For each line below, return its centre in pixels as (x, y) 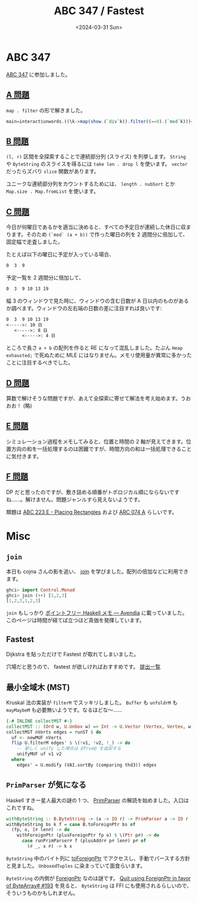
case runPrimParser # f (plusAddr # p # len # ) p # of (84, 841)
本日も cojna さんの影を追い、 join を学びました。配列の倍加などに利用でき (98, 571)
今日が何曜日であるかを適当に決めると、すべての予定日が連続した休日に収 (96, 227)
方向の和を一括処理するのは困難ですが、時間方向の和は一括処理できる (96, 449)
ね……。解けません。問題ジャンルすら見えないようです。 (75, 499)
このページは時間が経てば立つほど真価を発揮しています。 (75, 620)
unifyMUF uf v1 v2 (39, 754)
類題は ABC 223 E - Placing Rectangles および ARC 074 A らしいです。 (92, 512)
